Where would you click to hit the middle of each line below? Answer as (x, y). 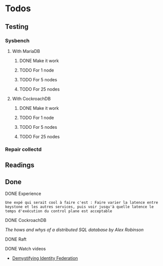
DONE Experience (23, 193)
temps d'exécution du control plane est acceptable (59, 211)
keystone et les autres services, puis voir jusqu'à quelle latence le (79, 207)
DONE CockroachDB (26, 220)
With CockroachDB (31, 98)
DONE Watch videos (26, 249)
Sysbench (17, 41)
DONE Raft (16, 239)
